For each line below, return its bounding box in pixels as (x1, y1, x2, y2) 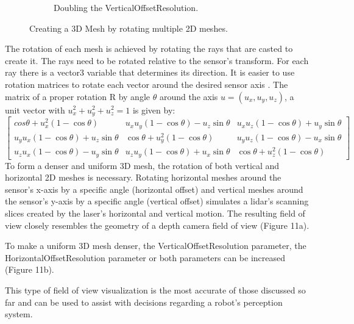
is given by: (132, 103, 175, 116)
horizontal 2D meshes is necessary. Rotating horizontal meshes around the (5, 171, 281, 184)
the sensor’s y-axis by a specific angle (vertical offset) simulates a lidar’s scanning (5, 195, 309, 207)
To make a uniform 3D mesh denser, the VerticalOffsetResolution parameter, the (5, 239, 306, 252)
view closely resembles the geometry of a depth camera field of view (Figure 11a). (5, 218, 310, 231)
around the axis (159, 90, 218, 103)
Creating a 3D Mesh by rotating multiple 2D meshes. (29, 21, 228, 34)
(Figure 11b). (5, 263, 54, 276)
